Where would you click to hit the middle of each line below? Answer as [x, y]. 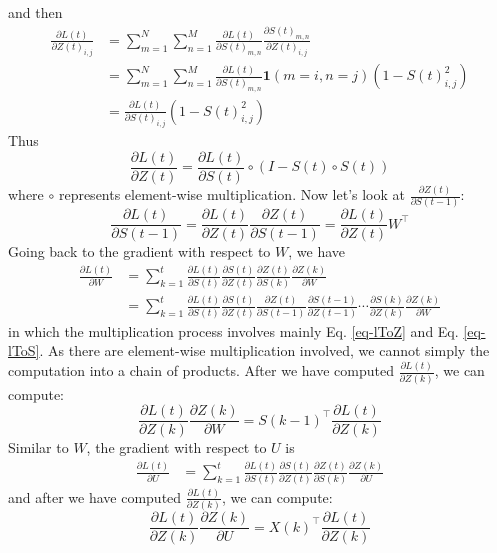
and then [35, 12]
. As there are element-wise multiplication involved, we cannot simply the [264, 350]
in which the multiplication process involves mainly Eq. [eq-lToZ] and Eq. [233, 330]
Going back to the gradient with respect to [139, 251]
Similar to [38, 447]
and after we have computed [95, 496]
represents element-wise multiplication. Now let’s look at [231, 194]
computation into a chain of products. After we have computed [201, 370]
